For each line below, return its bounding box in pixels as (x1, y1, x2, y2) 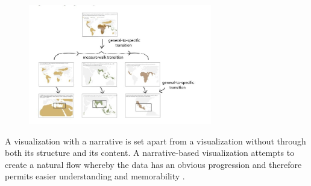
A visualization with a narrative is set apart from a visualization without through (5, 134, 306, 147)
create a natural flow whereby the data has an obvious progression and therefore (5, 158, 302, 170)
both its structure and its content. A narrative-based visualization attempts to (5, 146, 295, 159)
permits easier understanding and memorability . (5, 170, 185, 182)
